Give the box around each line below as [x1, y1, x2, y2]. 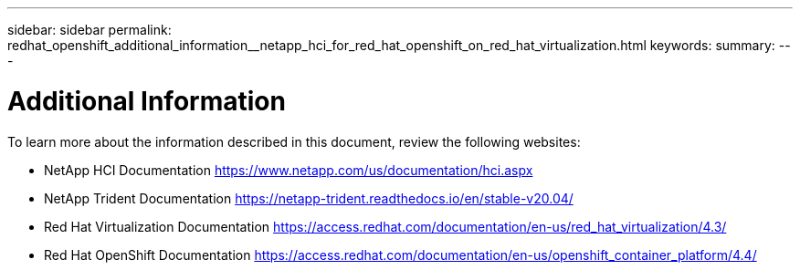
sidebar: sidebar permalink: [7, 22, 172, 37]
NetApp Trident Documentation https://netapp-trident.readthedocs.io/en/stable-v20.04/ [44, 190, 574, 206]
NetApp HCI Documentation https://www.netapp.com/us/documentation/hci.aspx [44, 161, 533, 178]
